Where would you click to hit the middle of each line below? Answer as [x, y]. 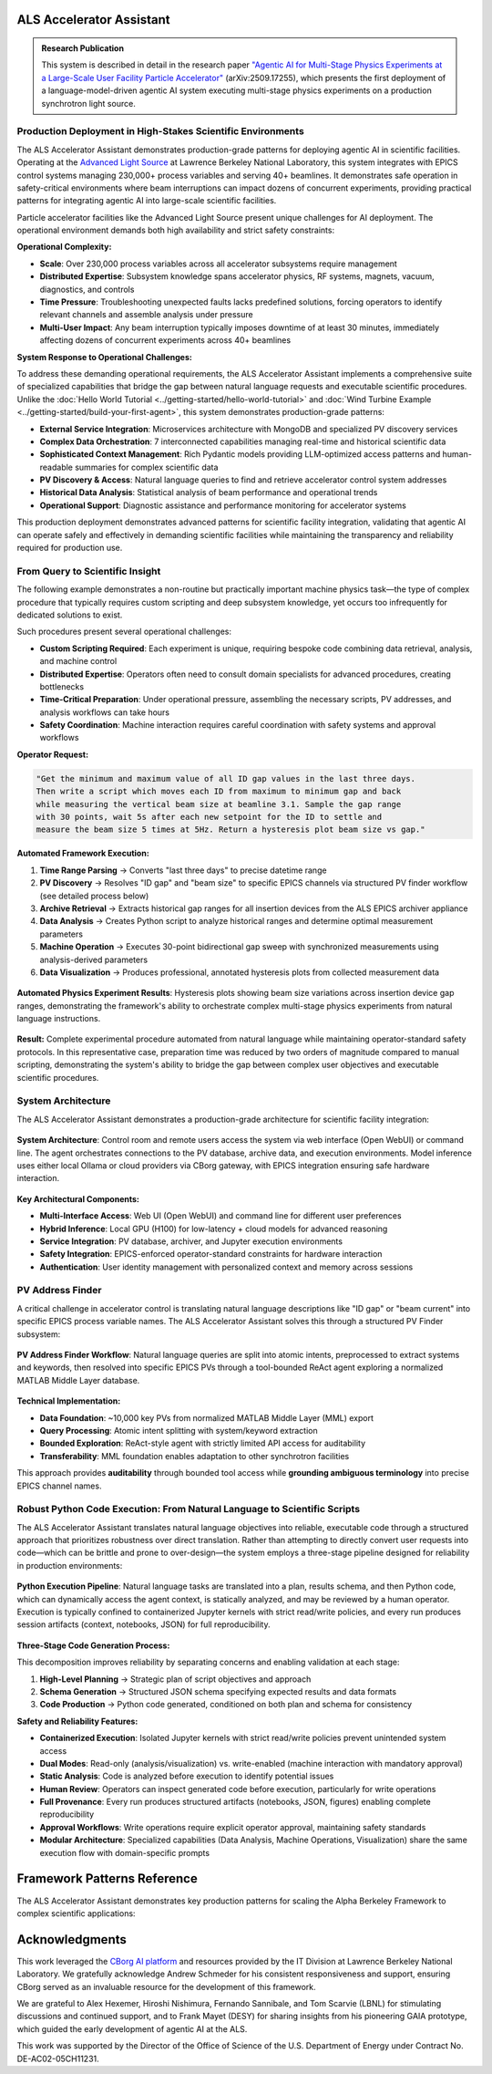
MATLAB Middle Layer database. [78, 1380]
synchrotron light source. [88, 103]
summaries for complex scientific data [146, 467]
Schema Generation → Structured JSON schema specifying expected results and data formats [218, 1691]
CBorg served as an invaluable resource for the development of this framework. [166, 1986]
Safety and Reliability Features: [77, 1721]
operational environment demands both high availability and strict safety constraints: [176, 230]
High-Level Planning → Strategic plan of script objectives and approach [175, 1679]
